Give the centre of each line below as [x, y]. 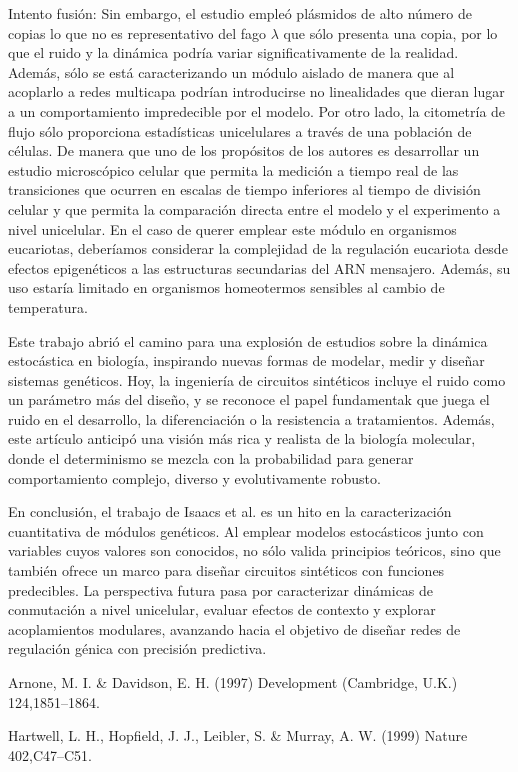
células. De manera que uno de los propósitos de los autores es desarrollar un [244, 150]
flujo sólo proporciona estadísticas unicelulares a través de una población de [240, 130]
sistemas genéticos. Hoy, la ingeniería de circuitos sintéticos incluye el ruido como [257, 379]
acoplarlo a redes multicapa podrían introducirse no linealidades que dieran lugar [256, 91]
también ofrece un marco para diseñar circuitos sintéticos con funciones [226, 570]
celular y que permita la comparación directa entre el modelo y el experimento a [254, 208]
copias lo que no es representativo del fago [137, 32]
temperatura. [48, 306]
